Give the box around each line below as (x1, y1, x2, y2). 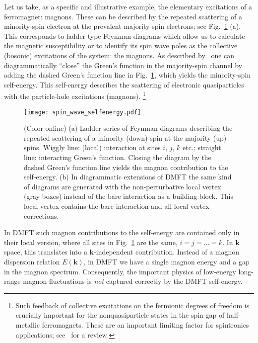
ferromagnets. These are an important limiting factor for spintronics (42, 319, 249, 330)
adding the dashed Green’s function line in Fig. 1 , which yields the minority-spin (4, 70, 251, 80)
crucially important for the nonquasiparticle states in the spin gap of (15, 310, 225, 320)
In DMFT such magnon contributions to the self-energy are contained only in (4, 227, 240, 238)
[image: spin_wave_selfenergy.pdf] (24, 108, 141, 116)
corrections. (24, 210, 59, 221)
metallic (15, 319, 40, 330)
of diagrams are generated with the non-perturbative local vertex (24, 181, 221, 191)
